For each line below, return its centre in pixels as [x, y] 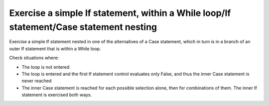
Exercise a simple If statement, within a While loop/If [120, 13]
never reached [37, 81]
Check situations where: [34, 58]
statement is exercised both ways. [57, 95]
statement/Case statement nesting [83, 27]
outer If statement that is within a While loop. [55, 49]
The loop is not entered [46, 67]
